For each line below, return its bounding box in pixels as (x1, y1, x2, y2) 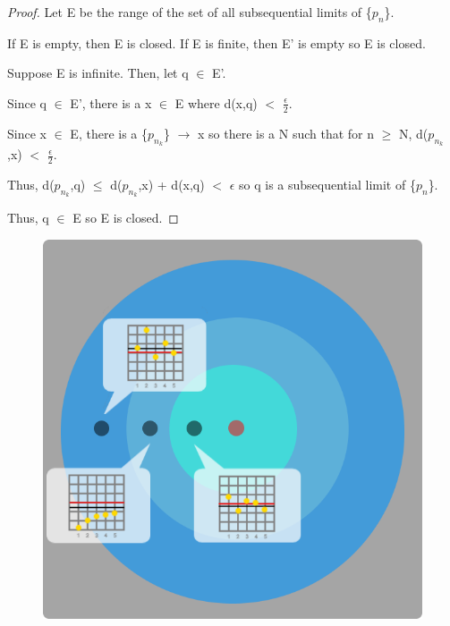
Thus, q (7, 208, 49, 227)
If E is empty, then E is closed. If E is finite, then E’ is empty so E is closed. (7, 33, 426, 52)
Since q (7, 93, 47, 112)
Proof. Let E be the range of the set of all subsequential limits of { (7, 3, 372, 21)
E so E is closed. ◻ (72, 208, 179, 227)
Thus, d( (7, 174, 55, 193)
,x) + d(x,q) (138, 174, 205, 193)
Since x (7, 123, 47, 142)
